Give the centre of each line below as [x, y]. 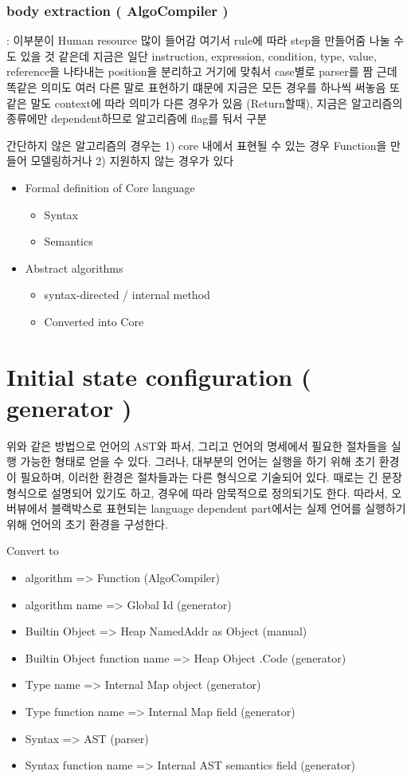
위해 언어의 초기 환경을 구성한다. [87, 523]
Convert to [33, 551]
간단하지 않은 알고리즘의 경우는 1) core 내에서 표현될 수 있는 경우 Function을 [197, 145]
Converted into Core [94, 321]
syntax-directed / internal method [127, 295]
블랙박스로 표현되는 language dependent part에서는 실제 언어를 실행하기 [229, 508]
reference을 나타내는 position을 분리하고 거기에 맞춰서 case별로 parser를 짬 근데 [202, 71]
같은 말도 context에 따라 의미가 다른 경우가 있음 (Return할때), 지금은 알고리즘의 [205, 102]
